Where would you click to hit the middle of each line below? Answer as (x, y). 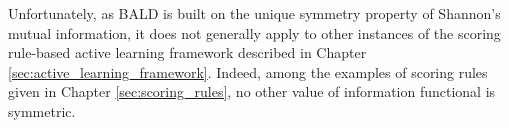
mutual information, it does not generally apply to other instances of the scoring (254, 32)
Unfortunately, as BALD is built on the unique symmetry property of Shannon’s (254, 13)
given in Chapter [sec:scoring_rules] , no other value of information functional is (252, 91)
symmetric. (42, 110)
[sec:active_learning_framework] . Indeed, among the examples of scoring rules (248, 71)
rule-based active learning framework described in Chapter (187, 52)
